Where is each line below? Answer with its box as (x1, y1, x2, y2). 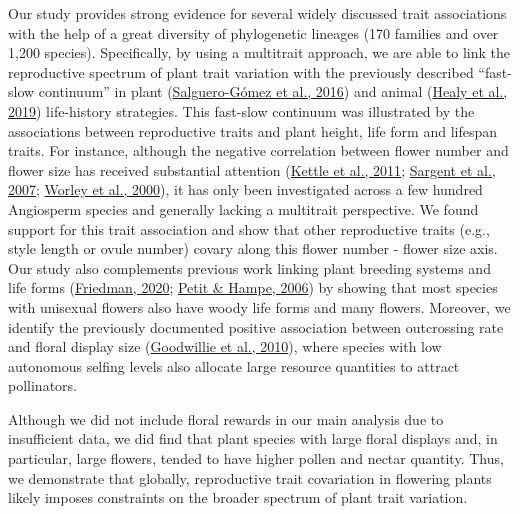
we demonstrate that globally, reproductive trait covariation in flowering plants (8, 467, 492, 488)
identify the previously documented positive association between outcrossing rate (8, 316, 504, 337)
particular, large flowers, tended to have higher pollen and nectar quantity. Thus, (8, 448, 504, 469)
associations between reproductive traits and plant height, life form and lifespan (8, 120, 498, 141)
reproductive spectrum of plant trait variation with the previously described (8, 61, 474, 82)
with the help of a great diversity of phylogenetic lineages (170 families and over (8, 22, 499, 43)
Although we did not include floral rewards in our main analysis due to (8, 408, 444, 429)
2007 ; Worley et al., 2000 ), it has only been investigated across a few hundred (8, 179, 483, 200)
